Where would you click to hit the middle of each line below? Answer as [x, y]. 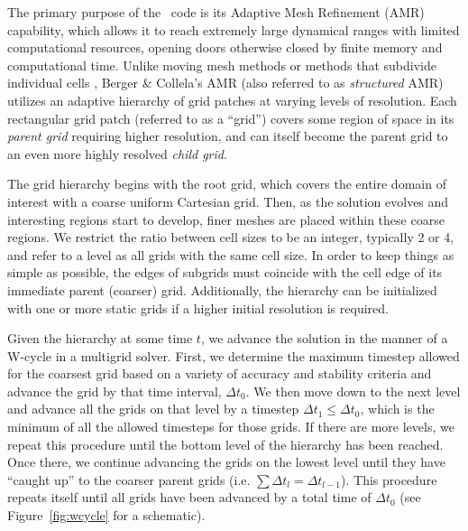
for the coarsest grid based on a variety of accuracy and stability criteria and [220, 373]
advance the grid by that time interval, [115, 391]
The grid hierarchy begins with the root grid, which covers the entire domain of [227, 184]
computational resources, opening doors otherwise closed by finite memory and [225, 47]
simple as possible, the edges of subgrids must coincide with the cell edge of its [225, 272]
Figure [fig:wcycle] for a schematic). [106, 515]
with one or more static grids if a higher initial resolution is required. [198, 307]
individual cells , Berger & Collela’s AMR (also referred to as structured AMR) [225, 83]
